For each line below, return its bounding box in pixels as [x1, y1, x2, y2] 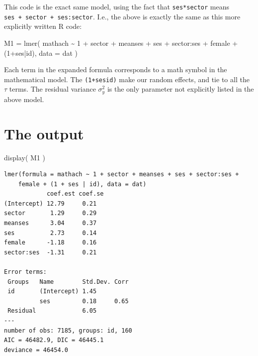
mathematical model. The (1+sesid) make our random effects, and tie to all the [4, 74, 250, 84]
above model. [4, 94, 44, 104]
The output [4, 123, 84, 143]
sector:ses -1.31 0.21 [4, 248, 97, 256]
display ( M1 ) [4, 152, 45, 162]
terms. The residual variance [9, 84, 96, 94]
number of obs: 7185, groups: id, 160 [4, 327, 132, 334]
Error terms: [4, 268, 47, 276]
